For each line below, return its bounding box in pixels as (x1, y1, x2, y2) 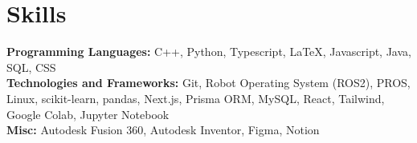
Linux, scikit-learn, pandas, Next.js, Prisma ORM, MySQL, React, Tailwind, (6, 89, 385, 106)
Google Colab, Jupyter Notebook (6, 105, 170, 122)
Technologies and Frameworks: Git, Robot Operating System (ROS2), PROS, (6, 74, 411, 91)
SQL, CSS (6, 58, 56, 75)
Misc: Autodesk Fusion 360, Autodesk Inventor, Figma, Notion (6, 121, 320, 138)
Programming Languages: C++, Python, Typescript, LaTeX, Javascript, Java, (6, 43, 411, 60)
